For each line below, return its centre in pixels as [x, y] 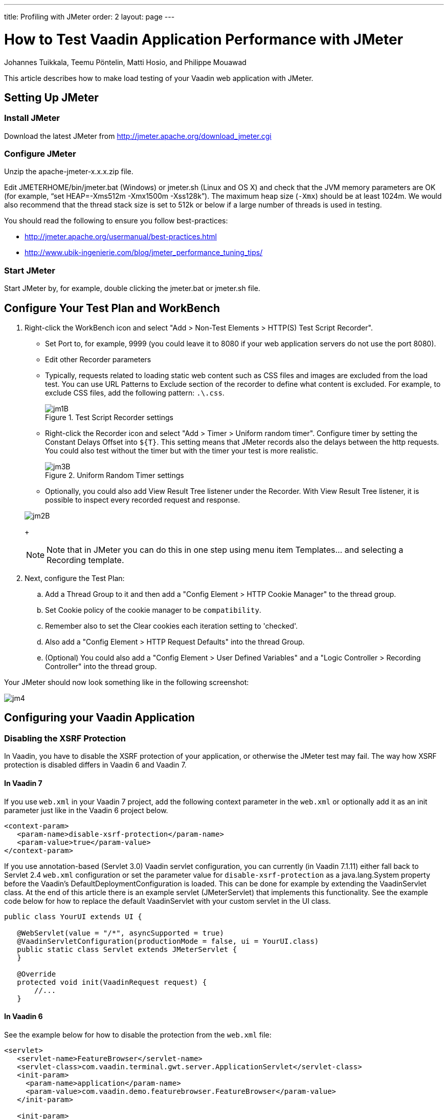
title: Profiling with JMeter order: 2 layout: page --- [89, 17]
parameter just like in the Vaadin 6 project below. [86, 810]
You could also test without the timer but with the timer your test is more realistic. [182, 451]
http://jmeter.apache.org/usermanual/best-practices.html [121, 237]
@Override [37, 974]
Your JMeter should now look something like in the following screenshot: [127, 682]
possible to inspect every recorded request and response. [143, 500]
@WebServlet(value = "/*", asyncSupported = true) [120, 933]
